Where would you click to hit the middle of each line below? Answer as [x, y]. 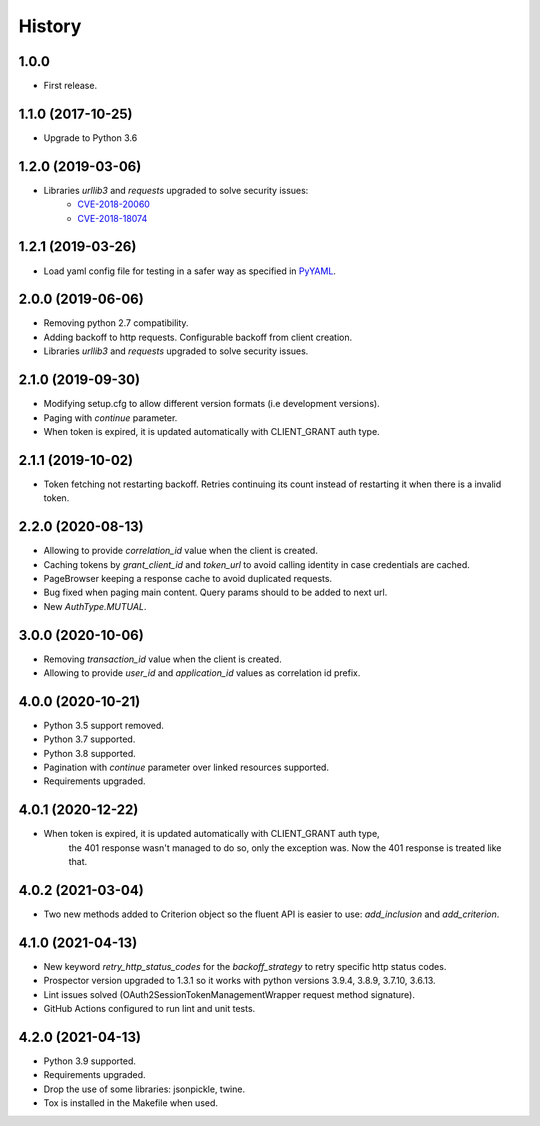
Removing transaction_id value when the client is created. [162, 659]
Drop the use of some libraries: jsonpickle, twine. [144, 1089]
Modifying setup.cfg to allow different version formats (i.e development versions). [211, 404]
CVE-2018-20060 [113, 204]
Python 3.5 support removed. [104, 725]
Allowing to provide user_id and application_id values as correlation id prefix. [202, 673]
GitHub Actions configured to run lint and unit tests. [149, 1009]
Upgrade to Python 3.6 [90, 137]
